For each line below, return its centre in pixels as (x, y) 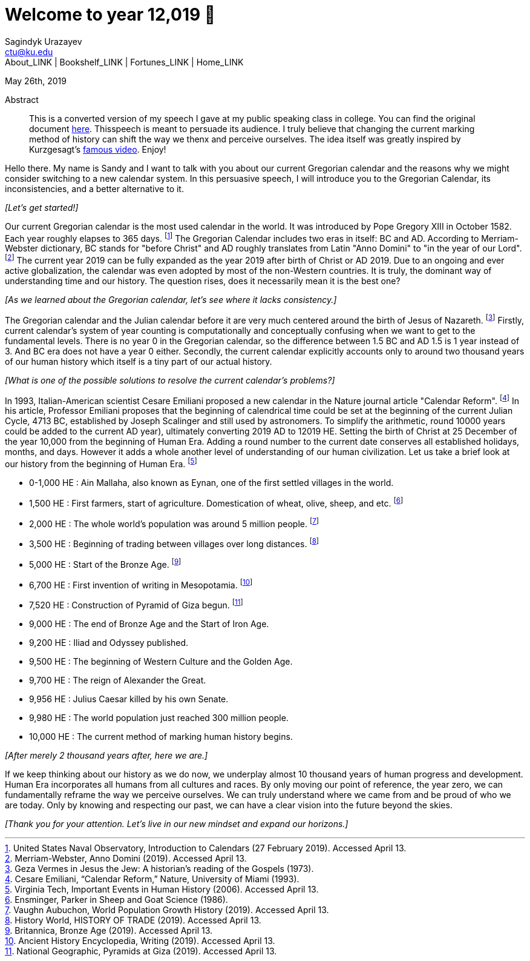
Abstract (22, 99)
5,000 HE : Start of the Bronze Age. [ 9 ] (105, 564)
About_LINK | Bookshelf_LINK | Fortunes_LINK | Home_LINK (124, 62)
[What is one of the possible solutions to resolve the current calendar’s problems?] (170, 380)
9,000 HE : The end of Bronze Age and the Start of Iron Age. (149, 623)
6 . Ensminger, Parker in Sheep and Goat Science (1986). (116, 899)
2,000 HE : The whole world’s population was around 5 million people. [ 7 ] (174, 523)
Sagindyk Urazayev (44, 41)
